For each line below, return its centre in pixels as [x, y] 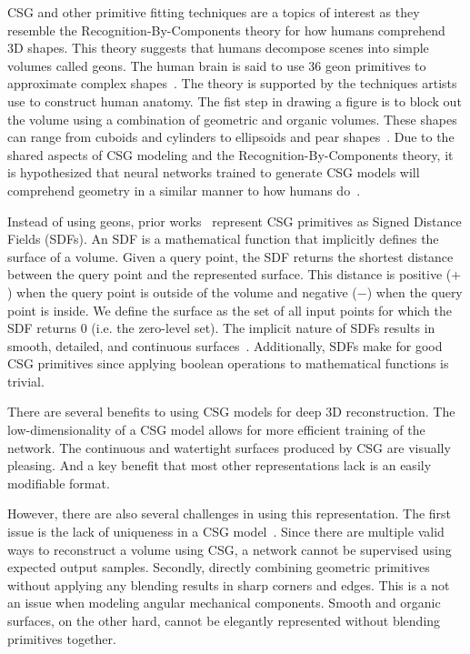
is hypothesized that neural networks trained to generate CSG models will [214, 172]
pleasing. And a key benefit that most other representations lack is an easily [220, 465]
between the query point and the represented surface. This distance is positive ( [230, 274]
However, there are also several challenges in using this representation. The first [230, 513]
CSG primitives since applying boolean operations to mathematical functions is [228, 363]
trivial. [26, 381]
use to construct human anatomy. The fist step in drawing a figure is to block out [235, 101]
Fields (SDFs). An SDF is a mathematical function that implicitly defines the [223, 239]
